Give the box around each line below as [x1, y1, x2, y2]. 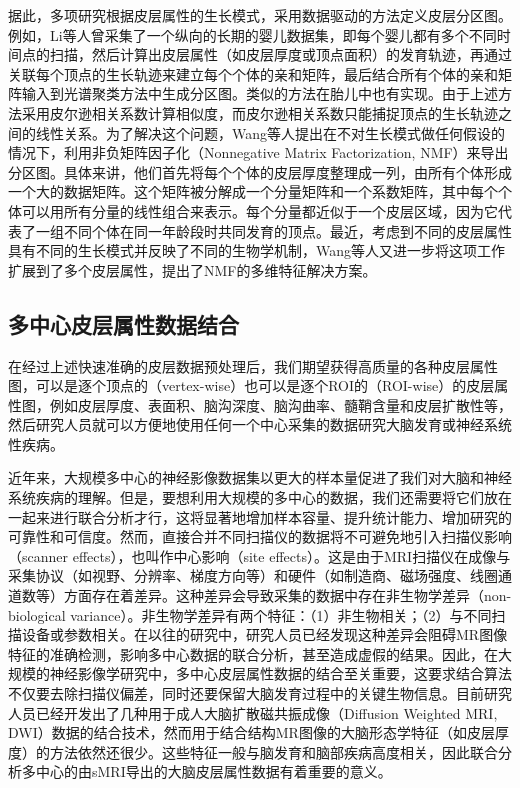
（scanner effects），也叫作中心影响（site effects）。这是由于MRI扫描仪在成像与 [8, 545, 511, 566]
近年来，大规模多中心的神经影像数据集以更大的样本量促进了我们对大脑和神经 [8, 467, 512, 488]
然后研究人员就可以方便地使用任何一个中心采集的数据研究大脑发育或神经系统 [8, 414, 512, 435]
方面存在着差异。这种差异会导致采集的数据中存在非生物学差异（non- [63, 585, 512, 606]
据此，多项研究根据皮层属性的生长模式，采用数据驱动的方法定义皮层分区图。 [8, 5, 512, 25]
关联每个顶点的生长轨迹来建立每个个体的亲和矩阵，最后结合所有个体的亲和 [8, 63, 498, 84]
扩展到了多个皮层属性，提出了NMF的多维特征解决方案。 [8, 259, 377, 280]
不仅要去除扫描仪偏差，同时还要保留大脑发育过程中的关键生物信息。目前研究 [8, 683, 512, 704]
